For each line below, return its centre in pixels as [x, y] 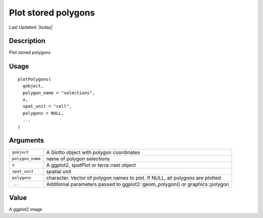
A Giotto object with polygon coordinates [93, 152]
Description [27, 41]
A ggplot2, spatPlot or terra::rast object [91, 165]
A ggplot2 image [26, 209]
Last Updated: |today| [31, 27]
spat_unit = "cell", [47, 106]
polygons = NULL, [43, 113]
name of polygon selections [78, 159]
